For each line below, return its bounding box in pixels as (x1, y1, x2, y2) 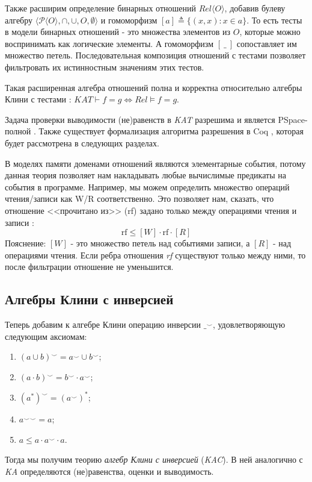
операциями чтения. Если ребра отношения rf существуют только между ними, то (5, 248, 306, 261)
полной (5, 125, 31, 137)
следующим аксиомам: (5, 330, 87, 342)
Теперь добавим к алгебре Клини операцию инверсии (5, 318, 201, 331)
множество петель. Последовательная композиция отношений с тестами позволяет (5, 49, 306, 61)
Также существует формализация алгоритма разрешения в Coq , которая (38, 125, 304, 137)
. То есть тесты (246, 13, 302, 26)
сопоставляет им (236, 37, 297, 49)
